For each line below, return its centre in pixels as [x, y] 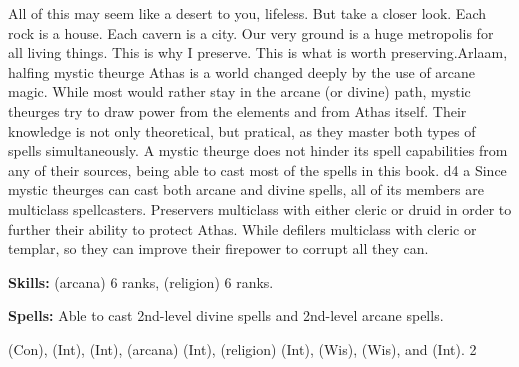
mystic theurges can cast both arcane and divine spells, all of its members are [246, 189]
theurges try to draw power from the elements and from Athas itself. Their [237, 110]
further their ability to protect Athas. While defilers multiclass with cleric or [242, 228]
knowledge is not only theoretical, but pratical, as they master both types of [242, 130]
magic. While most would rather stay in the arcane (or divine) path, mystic [239, 91]
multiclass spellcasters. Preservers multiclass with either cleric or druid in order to [260, 208]
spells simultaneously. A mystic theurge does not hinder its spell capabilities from [258, 150]
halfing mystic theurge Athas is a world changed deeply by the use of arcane [242, 71]
